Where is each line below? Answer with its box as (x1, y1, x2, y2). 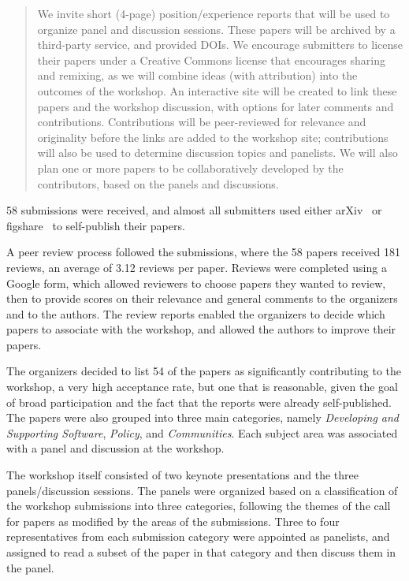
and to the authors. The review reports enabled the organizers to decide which (6, 305, 385, 322)
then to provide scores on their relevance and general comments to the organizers (6, 290, 398, 307)
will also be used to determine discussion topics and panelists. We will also (37, 144, 398, 161)
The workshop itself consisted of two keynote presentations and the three (6, 467, 359, 483)
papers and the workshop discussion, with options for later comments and (37, 98, 394, 114)
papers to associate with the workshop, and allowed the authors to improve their (6, 321, 396, 337)
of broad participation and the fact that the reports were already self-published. (6, 393, 392, 410)
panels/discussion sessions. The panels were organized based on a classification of (6, 482, 398, 498)
